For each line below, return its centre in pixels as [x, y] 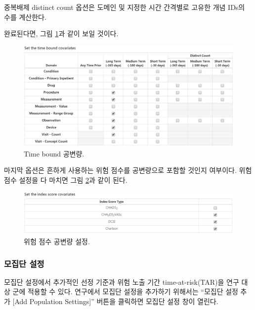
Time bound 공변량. [54, 153]
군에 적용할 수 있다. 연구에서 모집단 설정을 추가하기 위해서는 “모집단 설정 [125, 291]
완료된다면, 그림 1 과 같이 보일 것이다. [61, 33]
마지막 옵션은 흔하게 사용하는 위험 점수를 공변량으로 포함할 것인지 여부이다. [120, 170]
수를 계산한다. [25, 17]
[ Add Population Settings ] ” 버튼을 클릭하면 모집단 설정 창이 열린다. [115, 301]
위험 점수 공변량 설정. [57, 241]
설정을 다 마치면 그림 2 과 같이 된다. [73, 180]
